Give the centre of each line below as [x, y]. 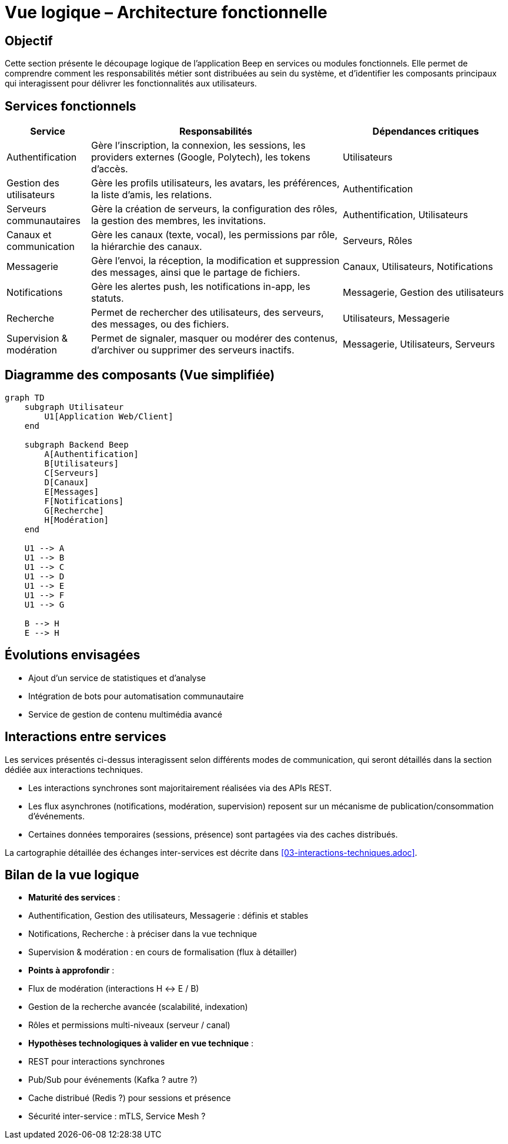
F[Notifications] [84, 501]
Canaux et [29, 235]
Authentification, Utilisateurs [405, 215]
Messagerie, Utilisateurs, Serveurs [419, 344]
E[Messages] [72, 491]
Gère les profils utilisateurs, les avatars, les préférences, [215, 183]
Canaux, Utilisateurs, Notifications [418, 267]
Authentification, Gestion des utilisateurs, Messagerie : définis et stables [168, 916]
